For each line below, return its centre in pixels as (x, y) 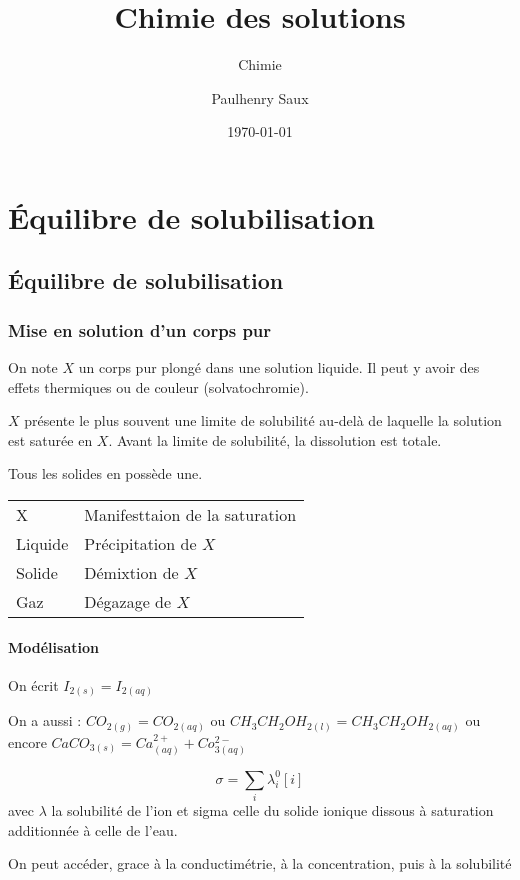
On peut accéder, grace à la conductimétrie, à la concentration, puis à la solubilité (260, 863)
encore (27, 741)
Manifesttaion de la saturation (190, 515)
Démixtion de (131, 573)
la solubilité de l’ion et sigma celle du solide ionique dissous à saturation (272, 810)
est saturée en (50, 439)
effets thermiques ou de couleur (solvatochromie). (158, 386)
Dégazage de (128, 602)
